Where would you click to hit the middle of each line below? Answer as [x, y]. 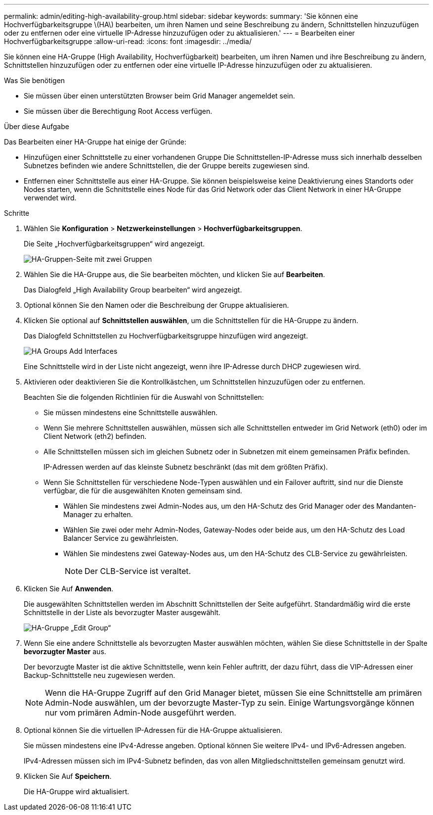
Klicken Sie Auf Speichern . [68, 776]
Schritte [17, 213]
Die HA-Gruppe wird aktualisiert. [77, 791]
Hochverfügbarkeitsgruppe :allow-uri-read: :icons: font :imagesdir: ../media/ [128, 41]
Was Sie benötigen [35, 80]
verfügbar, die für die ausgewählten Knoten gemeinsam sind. [143, 491]
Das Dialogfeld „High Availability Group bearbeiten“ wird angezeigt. [133, 290]
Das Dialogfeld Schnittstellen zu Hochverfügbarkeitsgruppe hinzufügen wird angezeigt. [166, 336]
